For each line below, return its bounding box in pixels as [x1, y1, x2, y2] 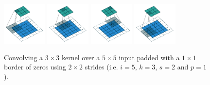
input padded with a [119, 52, 180, 62]
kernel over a [62, 52, 100, 62]
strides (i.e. [85, 62, 118, 72]
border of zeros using [4, 62, 66, 72]
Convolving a [4, 52, 43, 62]
